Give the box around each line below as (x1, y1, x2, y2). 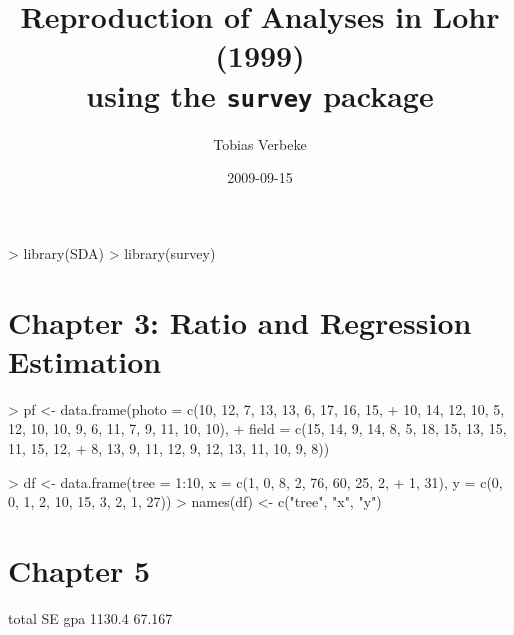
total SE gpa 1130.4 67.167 (8, 607, 173, 628)
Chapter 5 (8, 549, 151, 590)
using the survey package (86, 74, 434, 115)
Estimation (8, 340, 162, 381)
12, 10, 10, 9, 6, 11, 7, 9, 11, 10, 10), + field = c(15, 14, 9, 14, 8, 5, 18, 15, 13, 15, (8, 418, 507, 439)
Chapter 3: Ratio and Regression (8, 301, 472, 342)
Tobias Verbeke (213, 133, 307, 154)
